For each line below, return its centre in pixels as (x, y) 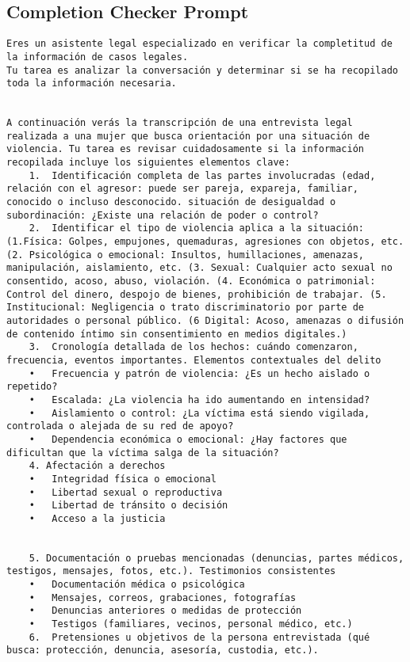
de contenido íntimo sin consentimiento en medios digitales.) (177, 334)
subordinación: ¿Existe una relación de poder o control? (163, 215)
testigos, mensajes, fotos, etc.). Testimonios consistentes (171, 571)
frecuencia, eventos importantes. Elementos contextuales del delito (194, 360)
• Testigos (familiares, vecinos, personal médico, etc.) (191, 624)
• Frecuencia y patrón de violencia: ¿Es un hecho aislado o (199, 373)
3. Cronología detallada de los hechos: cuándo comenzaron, (194, 347)
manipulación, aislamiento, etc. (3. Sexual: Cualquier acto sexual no (199, 268)
